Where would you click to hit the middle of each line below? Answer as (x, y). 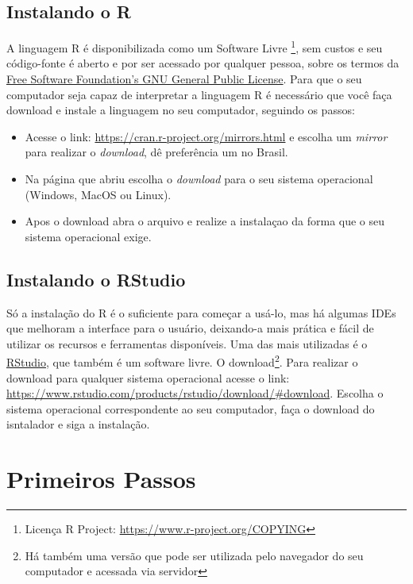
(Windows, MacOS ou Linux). (98, 194)
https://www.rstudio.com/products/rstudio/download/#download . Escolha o (195, 393)
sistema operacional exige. (88, 236)
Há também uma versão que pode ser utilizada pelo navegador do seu (194, 555)
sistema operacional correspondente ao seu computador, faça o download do (191, 408)
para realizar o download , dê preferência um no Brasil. (156, 152)
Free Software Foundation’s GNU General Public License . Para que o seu (184, 79)
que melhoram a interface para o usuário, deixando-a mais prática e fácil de (190, 328)
